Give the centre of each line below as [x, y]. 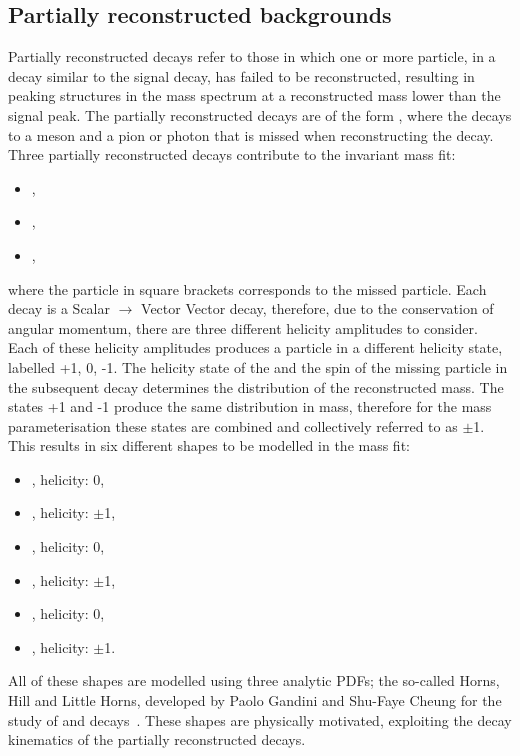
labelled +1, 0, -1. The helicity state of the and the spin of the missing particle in [258, 366]
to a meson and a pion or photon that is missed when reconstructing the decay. [251, 134]
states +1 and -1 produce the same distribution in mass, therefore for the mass [250, 406]
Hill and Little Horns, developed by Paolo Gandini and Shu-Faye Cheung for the [255, 700]
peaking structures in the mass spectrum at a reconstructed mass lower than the [254, 95]
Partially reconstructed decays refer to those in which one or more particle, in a [252, 56]
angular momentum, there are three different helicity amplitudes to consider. [243, 327]
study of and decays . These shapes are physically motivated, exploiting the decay [260, 719]
